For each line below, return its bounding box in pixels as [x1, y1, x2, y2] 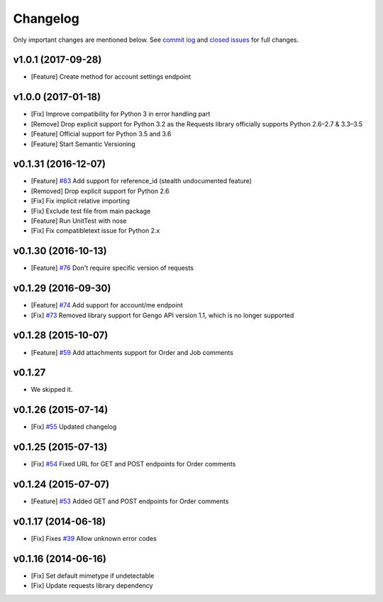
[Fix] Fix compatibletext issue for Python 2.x [30, 226, 160, 235]
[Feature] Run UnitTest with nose [30, 217, 127, 225]
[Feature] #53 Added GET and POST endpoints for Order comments [30, 497, 229, 505]
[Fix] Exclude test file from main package [30, 207, 151, 215]
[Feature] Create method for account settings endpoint [30, 72, 191, 81]
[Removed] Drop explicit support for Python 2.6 [30, 187, 170, 195]
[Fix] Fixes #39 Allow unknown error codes [30, 535, 157, 543]
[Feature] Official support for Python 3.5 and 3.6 [30, 130, 172, 138]
